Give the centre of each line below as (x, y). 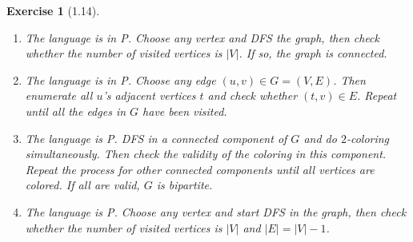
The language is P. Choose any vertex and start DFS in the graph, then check (216, 211)
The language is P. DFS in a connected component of (156, 138)
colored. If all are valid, (82, 185)
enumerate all (59, 95)
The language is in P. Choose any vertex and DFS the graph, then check (202, 37)
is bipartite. (184, 185)
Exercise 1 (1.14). (53, 10)
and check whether (253, 95)
